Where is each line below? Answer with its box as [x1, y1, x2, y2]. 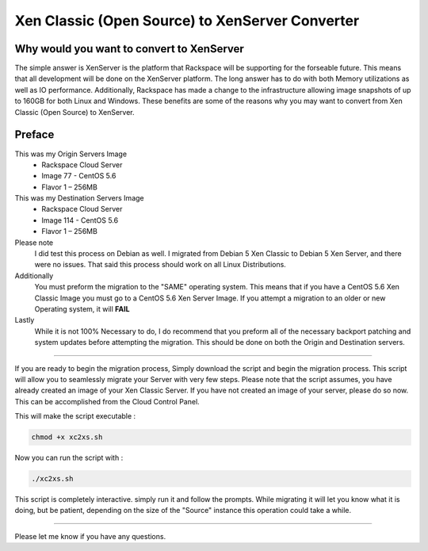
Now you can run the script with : [14, 453, 124, 463]
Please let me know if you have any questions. [14, 531, 166, 541]
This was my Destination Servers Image [14, 193, 144, 203]
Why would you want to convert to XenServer [14, 42, 245, 55]
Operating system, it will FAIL [34, 304, 130, 313]
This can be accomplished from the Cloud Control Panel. [14, 396, 200, 406]
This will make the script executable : [14, 411, 136, 421]
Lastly [14, 316, 35, 325]
